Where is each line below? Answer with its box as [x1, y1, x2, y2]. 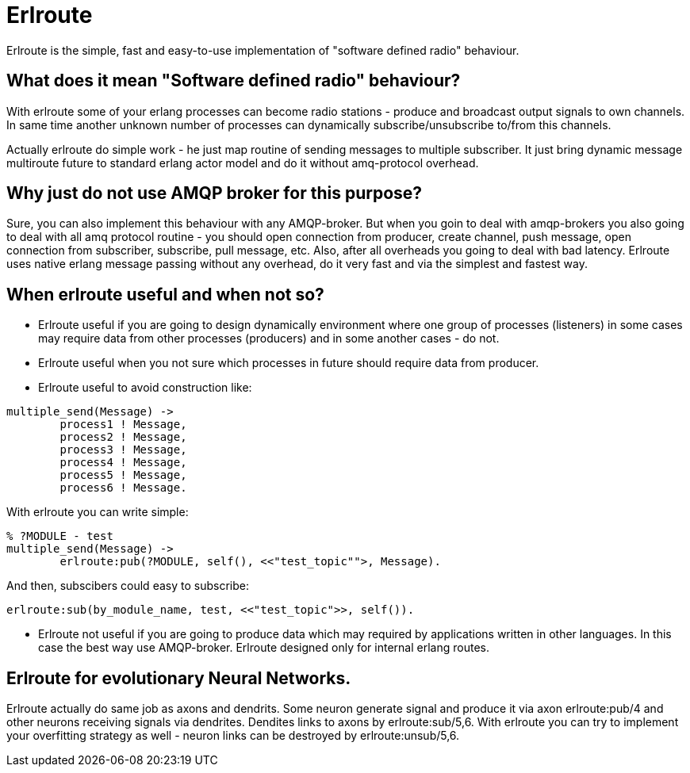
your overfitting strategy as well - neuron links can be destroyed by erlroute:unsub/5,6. [6, 729, 460, 743]
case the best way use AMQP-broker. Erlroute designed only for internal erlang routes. [38, 641, 489, 655]
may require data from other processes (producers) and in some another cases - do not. [38, 331, 500, 346]
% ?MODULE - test [6, 530, 113, 543]
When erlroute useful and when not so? [6, 284, 324, 304]
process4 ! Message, [59, 456, 187, 469]
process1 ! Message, [59, 418, 187, 431]
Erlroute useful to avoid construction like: [38, 381, 252, 395]
